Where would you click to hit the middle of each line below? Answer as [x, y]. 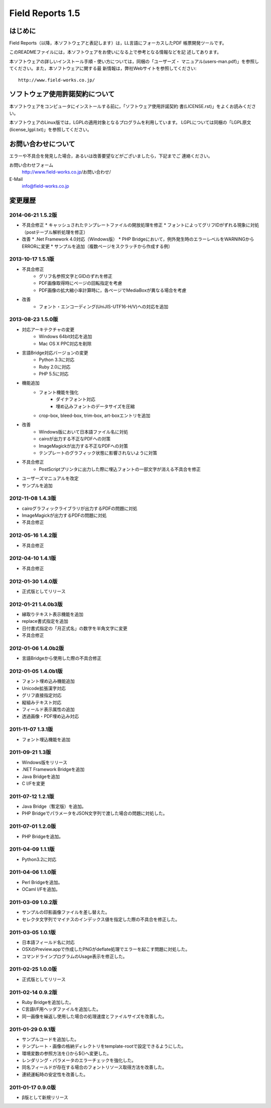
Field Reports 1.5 [45, 13]
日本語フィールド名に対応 [48, 942]
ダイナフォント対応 [76, 399]
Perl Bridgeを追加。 [42, 882]
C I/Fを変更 [33, 783]
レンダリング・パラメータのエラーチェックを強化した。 [79, 1060]
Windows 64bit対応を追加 [65, 337]
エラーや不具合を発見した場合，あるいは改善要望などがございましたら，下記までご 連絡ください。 [111, 156]
